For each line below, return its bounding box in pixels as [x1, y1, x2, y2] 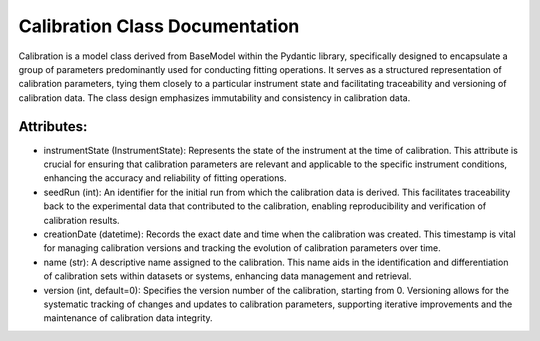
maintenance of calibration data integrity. [43, 312, 214, 324]
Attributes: [18, 118, 88, 135]
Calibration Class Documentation [18, 15, 300, 37]
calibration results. [43, 214, 120, 226]
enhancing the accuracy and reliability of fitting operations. [43, 172, 287, 184]
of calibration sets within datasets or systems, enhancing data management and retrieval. [43, 270, 412, 282]
